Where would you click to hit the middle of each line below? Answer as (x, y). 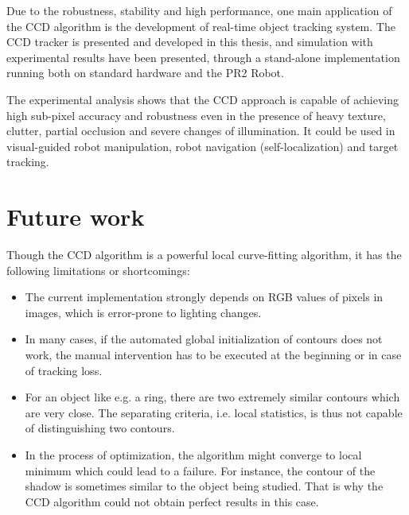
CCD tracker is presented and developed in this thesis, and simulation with (190, 42)
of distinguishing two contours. (100, 428)
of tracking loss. (64, 370)
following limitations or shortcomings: (98, 270)
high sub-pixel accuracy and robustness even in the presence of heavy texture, (196, 115)
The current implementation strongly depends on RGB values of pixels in (204, 297)
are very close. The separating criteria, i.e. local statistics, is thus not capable (214, 412)
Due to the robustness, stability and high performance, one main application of (199, 10)
